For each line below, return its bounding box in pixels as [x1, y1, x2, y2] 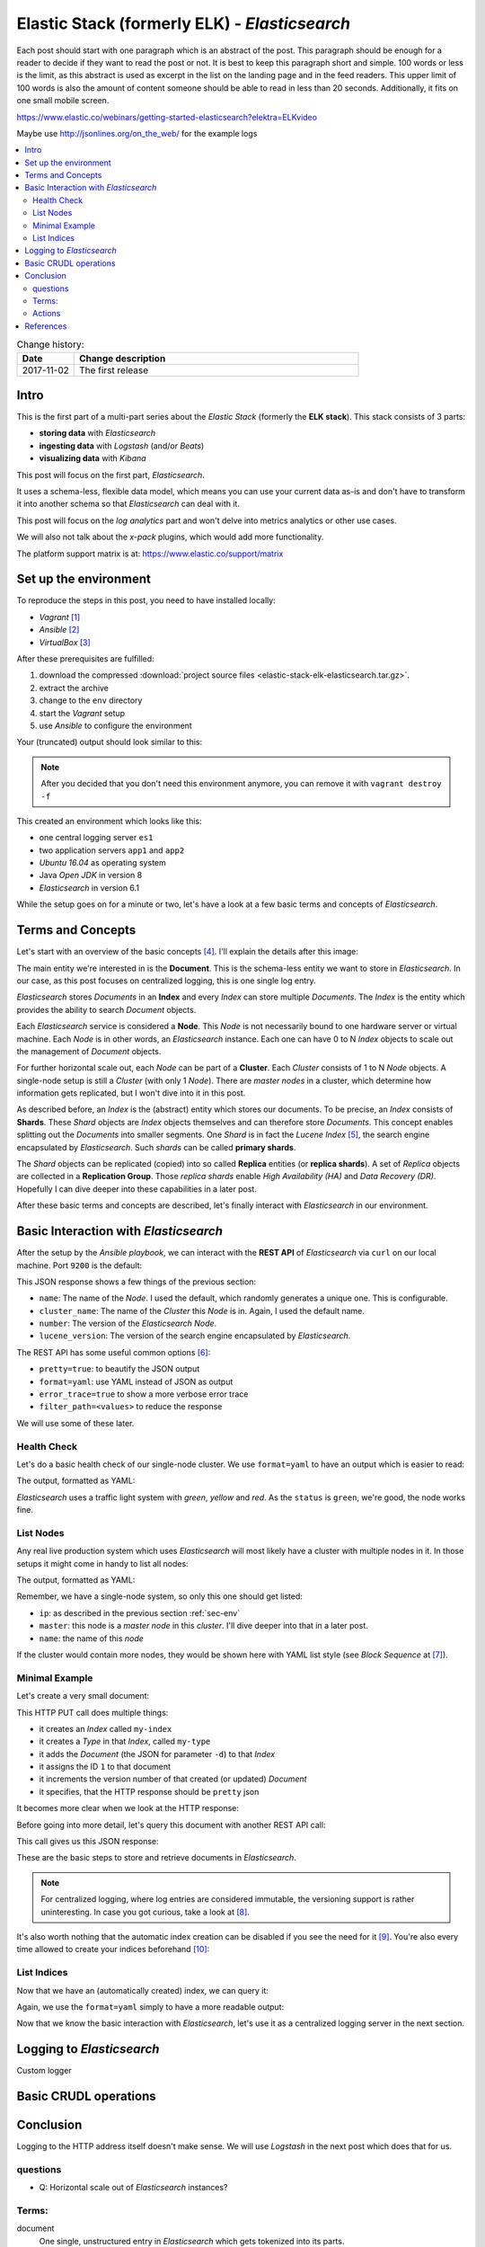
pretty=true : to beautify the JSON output [39, 1363, 200, 1374]
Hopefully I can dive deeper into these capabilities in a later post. [16, 1183, 258, 1195]
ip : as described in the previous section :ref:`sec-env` [39, 1607, 241, 1618]
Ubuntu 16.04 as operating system [39, 857, 166, 868]
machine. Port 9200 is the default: [16, 1259, 143, 1271]
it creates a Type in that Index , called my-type [39, 1736, 211, 1747]
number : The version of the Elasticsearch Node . [39, 1318, 217, 1329]
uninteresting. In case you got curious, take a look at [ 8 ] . [40, 1906, 251, 1917]
